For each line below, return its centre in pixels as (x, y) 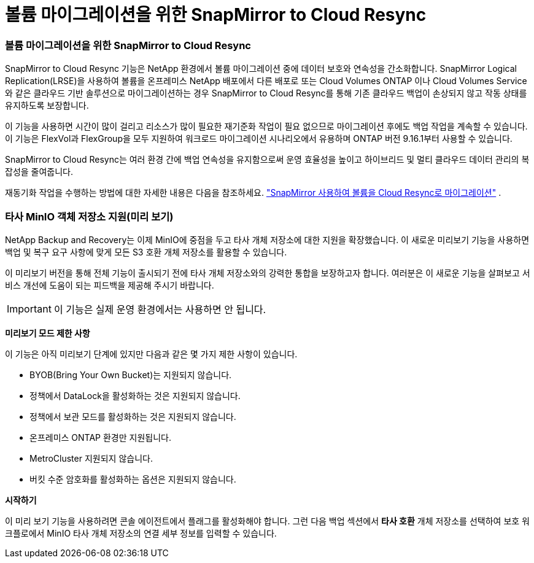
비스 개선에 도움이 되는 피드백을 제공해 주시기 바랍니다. (110, 285)
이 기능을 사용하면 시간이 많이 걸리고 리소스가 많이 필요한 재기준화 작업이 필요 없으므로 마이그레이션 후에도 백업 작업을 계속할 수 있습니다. (266, 126)
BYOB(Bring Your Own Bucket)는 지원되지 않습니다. (131, 375)
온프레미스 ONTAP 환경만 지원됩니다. (100, 437)
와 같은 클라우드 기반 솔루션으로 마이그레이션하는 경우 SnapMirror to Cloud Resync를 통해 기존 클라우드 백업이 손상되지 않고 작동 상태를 (266, 93)
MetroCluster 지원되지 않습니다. (91, 458)
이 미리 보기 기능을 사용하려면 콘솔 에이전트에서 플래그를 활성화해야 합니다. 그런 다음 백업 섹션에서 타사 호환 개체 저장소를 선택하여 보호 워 (267, 521)
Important (29, 309)
